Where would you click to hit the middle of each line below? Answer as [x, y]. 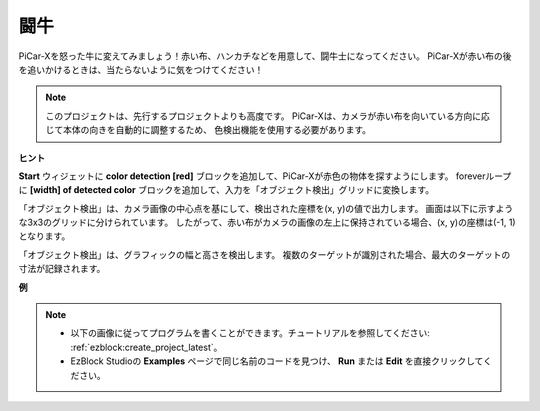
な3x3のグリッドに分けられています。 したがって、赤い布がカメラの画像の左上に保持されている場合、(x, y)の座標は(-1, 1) [267, 222]
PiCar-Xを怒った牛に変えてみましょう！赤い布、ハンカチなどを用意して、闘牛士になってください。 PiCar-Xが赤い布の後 [265, 56]
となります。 [44, 236]
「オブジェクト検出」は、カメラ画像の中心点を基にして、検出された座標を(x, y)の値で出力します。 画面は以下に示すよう [266, 208]
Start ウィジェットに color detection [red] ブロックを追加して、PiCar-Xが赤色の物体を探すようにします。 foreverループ [265, 176]
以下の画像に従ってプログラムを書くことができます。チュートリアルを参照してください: [250, 333]
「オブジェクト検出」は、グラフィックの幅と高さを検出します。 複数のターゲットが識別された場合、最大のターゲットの [264, 254]
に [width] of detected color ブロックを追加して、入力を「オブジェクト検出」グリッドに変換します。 [226, 190]
